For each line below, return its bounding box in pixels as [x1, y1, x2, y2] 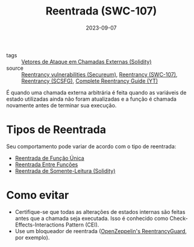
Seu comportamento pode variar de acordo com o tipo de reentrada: [6, 143, 177, 150]
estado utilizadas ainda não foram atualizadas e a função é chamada [6, 95, 177, 102]
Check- [169, 214, 189, 222]
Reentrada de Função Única [14, 154, 84, 161]
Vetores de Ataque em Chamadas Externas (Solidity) [21, 58, 152, 65]
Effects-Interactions [14, 221, 64, 228]
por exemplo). [14, 234, 50, 241]
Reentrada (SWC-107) [45, 4, 157, 18]
